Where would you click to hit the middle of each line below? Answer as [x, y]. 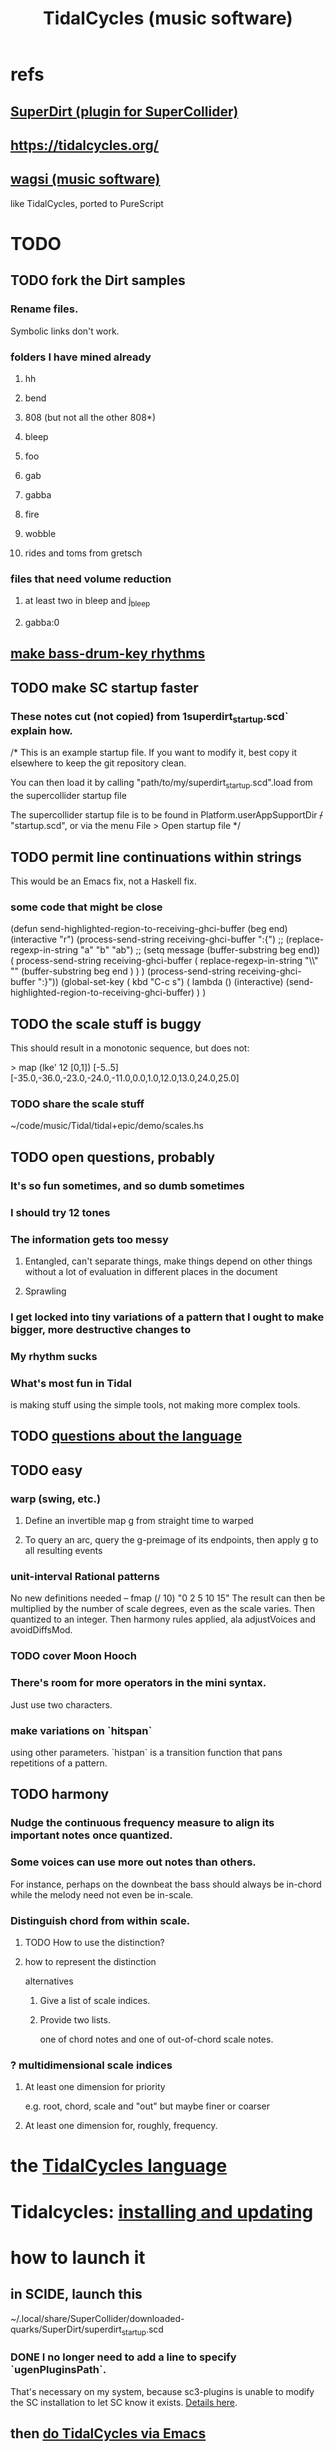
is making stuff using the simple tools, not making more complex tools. [155, 1405]
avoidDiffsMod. [41, 1630]
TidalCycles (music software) [168, 18]
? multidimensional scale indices [91, 2065]
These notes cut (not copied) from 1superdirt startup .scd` [149, 717]
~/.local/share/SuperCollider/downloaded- [97, 2318]
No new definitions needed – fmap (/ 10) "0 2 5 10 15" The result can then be [168, 1598]
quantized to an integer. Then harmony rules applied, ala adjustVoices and [163, 1619]
